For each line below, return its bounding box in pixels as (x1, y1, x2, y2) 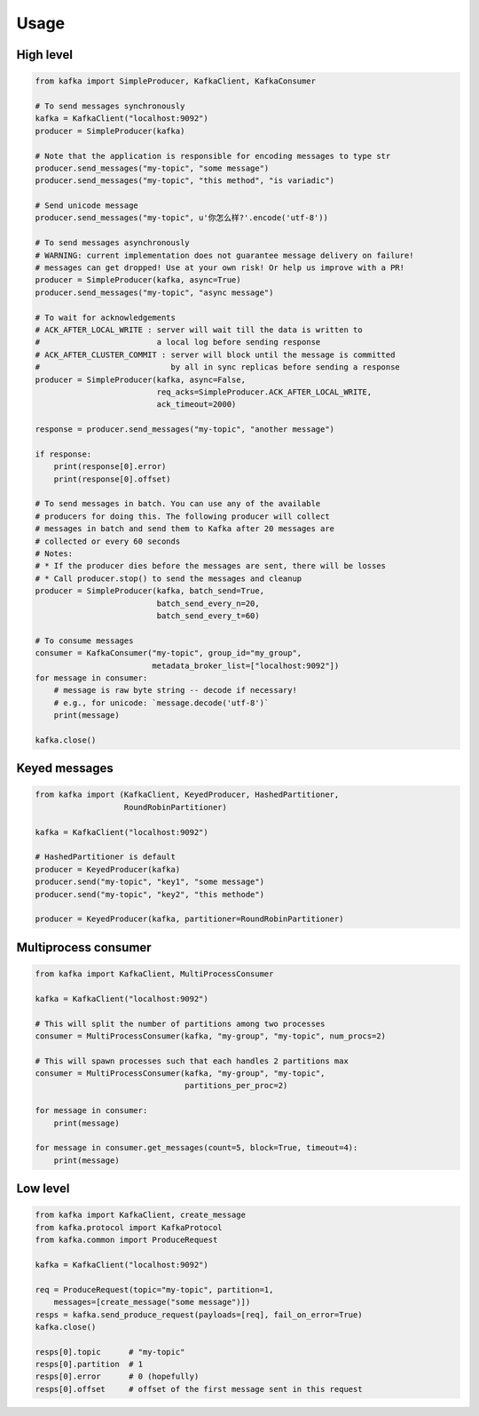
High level (16, 47, 73, 62)
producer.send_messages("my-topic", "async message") (35, 287, 274, 298)
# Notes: (35, 549, 74, 559)
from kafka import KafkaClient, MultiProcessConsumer (35, 968, 274, 979)
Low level (16, 1181, 70, 1197)
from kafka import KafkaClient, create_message (35, 1210, 246, 1221)
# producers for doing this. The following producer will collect (35, 511, 330, 521)
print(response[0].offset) (53, 473, 172, 484)
